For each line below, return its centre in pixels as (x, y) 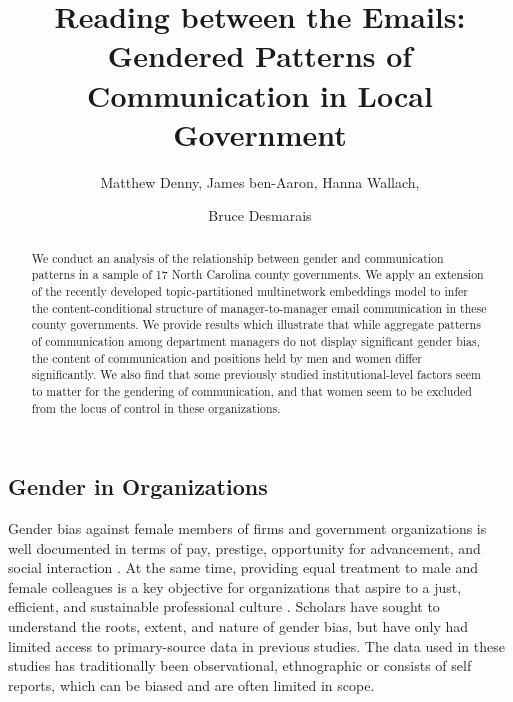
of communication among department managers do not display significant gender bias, (256, 340)
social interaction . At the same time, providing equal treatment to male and (243, 567)
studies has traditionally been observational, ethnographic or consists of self (240, 665)
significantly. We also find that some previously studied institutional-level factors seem (256, 374)
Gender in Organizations (138, 486)
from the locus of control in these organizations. (156, 407)
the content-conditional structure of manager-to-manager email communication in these (259, 307)
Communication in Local (260, 94)
